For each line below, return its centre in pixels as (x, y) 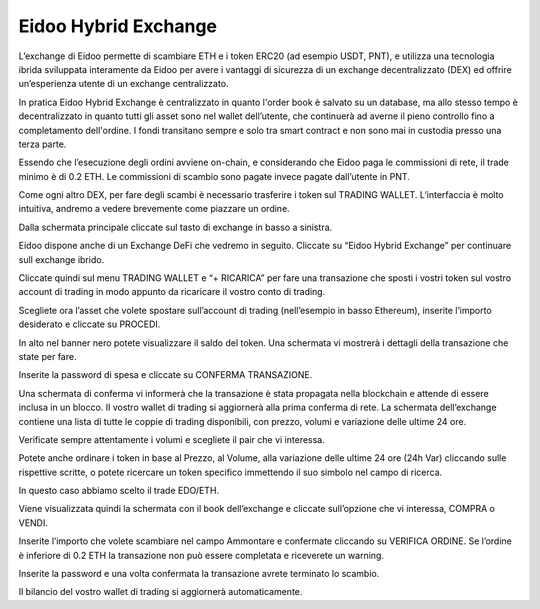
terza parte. (42, 144)
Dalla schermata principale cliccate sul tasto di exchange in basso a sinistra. (175, 227)
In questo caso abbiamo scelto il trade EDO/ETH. (119, 491)
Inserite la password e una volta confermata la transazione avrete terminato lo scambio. (199, 574)
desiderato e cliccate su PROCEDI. (89, 324)
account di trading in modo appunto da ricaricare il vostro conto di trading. (172, 292)
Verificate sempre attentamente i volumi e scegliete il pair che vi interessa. (171, 439)
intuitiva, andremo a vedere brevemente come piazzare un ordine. (154, 209)
